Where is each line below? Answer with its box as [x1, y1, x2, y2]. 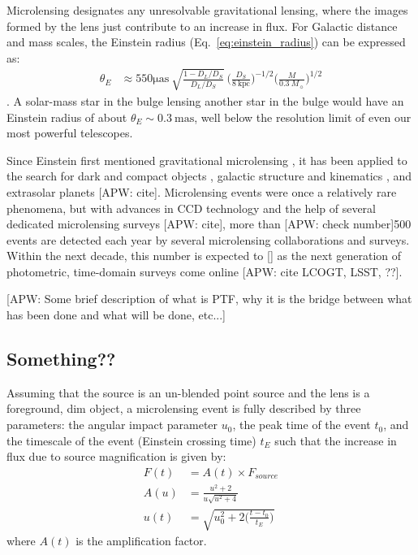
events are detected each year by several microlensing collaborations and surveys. [6, 231, 410, 248]
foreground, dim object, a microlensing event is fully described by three [6, 400, 361, 417]
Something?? [6, 346, 116, 371]
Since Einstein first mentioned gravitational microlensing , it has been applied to [6, 151, 407, 168]
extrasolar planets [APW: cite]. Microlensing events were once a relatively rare [6, 183, 397, 200]
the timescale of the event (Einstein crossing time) [6, 431, 256, 449]
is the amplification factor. [75, 532, 207, 549]
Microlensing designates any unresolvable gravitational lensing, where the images [6, 2, 408, 18]
